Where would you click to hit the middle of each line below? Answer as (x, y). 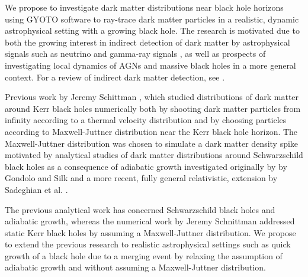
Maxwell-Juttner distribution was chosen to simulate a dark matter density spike (152, 143)
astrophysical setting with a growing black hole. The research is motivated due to (152, 30)
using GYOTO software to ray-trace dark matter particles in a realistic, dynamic (152, 19)
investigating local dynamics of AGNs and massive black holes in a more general (150, 65)
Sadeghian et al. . (36, 189)
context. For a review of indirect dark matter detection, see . (115, 77)
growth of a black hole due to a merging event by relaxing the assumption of (144, 255)
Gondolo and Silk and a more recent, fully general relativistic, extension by (141, 178)
